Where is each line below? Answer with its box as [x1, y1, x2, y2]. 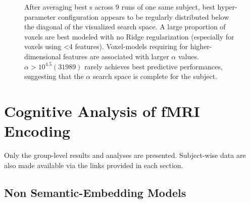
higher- [190, 41, 212, 52]
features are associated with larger [63, 51, 169, 61]
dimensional [24, 51, 61, 61]
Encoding [4, 120, 71, 141]
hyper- [217, 2, 237, 12]
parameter [24, 11, 56, 22]
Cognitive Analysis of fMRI [4, 100, 200, 121]
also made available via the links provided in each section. [4, 159, 183, 170]
